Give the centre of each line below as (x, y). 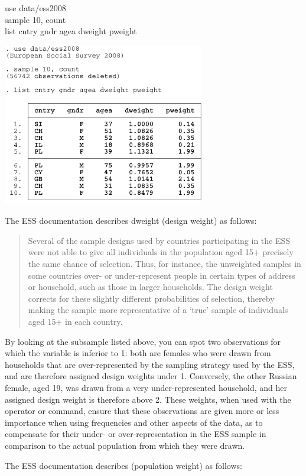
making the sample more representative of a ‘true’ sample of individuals (158, 310)
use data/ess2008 (35, 8)
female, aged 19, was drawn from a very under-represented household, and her (146, 387)
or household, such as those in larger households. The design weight (150, 287)
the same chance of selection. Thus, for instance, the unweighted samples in (165, 264)
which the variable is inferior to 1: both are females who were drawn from (138, 353)
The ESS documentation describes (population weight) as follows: (123, 465)
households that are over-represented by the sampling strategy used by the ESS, (150, 364)
